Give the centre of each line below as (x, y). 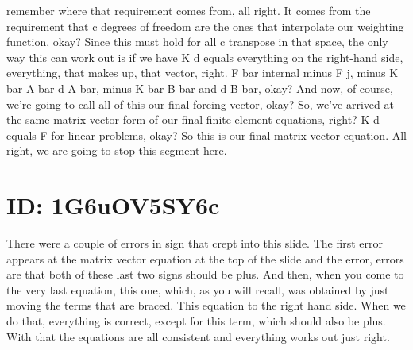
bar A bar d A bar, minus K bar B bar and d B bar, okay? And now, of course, (200, 88)
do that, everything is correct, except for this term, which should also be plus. (196, 321)
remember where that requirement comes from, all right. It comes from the (189, 10)
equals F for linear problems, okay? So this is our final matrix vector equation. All (206, 135)
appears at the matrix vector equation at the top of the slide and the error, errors (205, 258)
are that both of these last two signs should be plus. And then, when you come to (205, 274)
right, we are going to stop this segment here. (117, 150)
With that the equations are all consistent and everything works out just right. (198, 336)
